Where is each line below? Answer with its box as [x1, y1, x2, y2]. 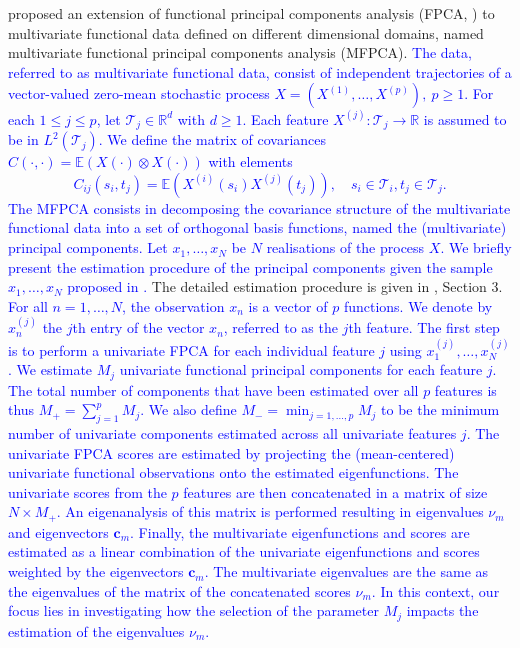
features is [434, 379, 497, 400]
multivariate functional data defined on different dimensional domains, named [8, 22, 484, 43]
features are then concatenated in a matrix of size [183, 481, 488, 502]
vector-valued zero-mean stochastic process [8, 83, 270, 104]
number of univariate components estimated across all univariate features [8, 423, 457, 444]
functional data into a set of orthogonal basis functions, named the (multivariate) [8, 217, 507, 238]
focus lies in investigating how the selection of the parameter [8, 600, 379, 621]
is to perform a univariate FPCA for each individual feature [8, 339, 375, 360]
